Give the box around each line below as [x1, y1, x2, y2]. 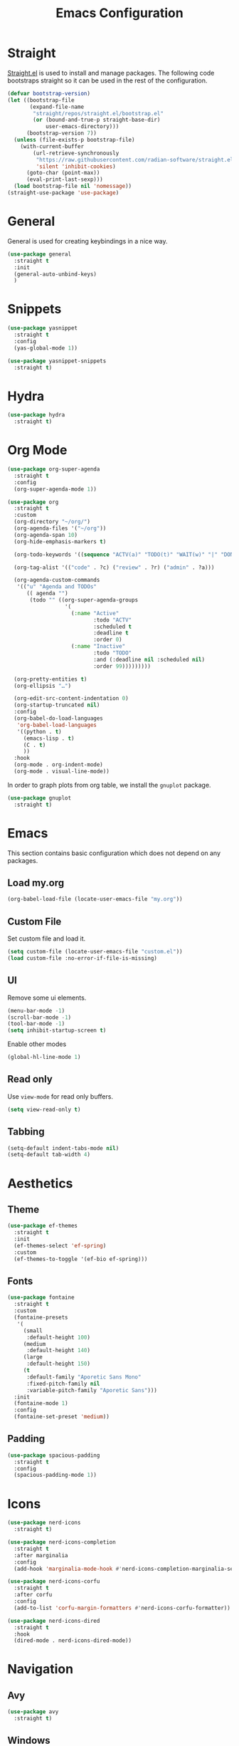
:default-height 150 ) [26, 1360, 91, 1368]
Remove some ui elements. [7, 993, 87, 1002]
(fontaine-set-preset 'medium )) [14, 1413, 110, 1421]
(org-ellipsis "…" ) [14, 682, 72, 689]
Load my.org [7, 877, 65, 889]
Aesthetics [7, 1175, 73, 1191]
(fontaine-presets [14, 1314, 69, 1321]
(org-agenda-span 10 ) [14, 531, 78, 538]
